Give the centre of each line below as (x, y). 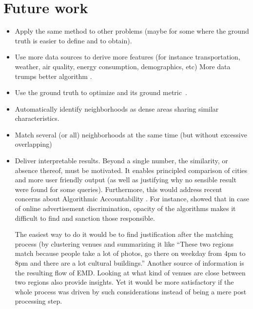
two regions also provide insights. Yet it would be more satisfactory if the (124, 282)
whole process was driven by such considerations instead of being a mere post (131, 291)
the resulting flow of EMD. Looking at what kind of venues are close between (130, 272)
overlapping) (33, 144)
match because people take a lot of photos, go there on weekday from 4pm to (130, 253)
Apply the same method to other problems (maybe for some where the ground (132, 31)
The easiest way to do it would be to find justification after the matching (124, 234)
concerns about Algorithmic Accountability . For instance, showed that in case (132, 199)
